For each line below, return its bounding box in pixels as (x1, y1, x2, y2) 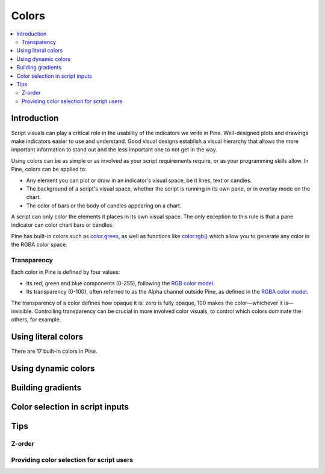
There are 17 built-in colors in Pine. (11, 347, 97, 355)
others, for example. (11, 316, 61, 323)
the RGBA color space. (11, 241, 67, 248)
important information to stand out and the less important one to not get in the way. (11, 146, 218, 153)
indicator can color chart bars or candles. (11, 221, 114, 229)
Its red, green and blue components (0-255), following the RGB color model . (26, 279, 215, 286)
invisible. (11, 308, 33, 315)
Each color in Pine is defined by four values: (11, 268, 120, 276)
